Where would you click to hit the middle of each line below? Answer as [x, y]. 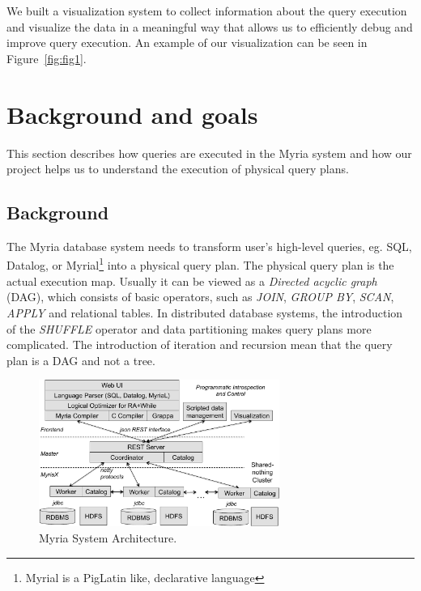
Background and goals [132, 114]
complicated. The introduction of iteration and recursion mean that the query [200, 344]
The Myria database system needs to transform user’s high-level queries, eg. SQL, [209, 246]
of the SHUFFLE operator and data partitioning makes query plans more [189, 328]
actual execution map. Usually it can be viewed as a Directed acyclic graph [192, 281]
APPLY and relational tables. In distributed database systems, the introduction [205, 312]
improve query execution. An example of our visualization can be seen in [187, 43]
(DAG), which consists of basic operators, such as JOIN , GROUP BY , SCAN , [200, 297]
